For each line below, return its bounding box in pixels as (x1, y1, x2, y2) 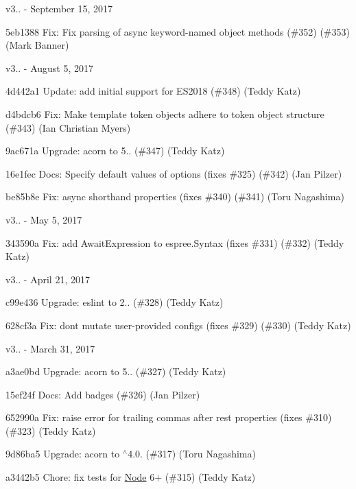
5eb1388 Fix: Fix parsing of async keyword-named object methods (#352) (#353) (5, 24, 350, 38)
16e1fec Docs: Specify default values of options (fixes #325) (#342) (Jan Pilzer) (5, 166, 342, 180)
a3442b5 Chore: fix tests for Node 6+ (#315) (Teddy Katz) (5, 470, 256, 484)
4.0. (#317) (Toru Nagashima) (128, 446, 256, 461)
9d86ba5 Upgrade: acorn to (5, 446, 120, 461)
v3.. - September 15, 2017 (5, 1, 112, 15)
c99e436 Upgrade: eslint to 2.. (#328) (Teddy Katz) (5, 295, 224, 309)
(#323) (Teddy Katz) (5, 423, 96, 438)
